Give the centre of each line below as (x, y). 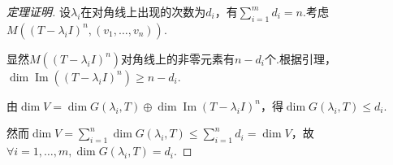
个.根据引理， (300, 58)
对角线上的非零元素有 (178, 58)
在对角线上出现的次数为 (143, 11)
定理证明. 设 (39, 11)
